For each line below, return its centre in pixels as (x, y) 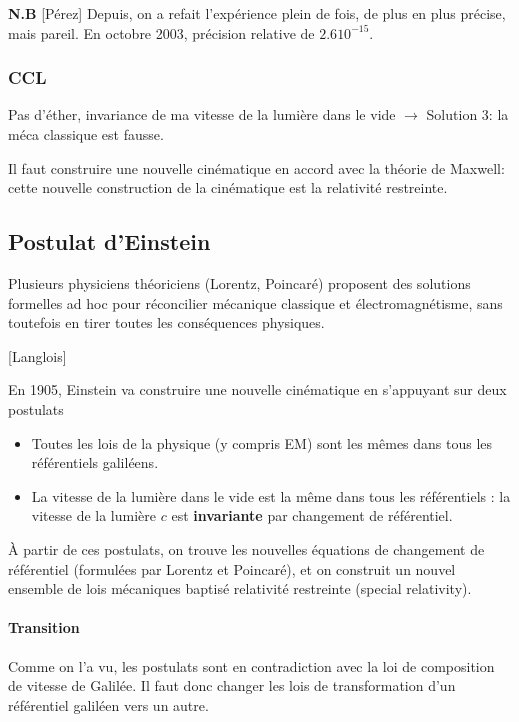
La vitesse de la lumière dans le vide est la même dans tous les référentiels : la (271, 495)
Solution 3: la (467, 114)
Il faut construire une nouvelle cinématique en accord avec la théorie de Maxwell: (256, 167)
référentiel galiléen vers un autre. (108, 704)
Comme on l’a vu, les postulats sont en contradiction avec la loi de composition (251, 665)
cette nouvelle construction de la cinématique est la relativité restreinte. (228, 187)
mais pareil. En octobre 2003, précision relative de (161, 32)
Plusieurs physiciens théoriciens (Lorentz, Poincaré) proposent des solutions (239, 282)
